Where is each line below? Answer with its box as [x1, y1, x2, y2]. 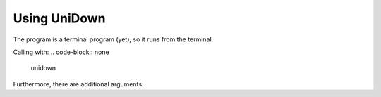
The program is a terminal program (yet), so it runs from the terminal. [13, 35, 214, 44]
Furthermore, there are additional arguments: [13, 79, 144, 88]
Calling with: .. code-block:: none [13, 48, 109, 56]
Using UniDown [13, 11, 106, 26]
